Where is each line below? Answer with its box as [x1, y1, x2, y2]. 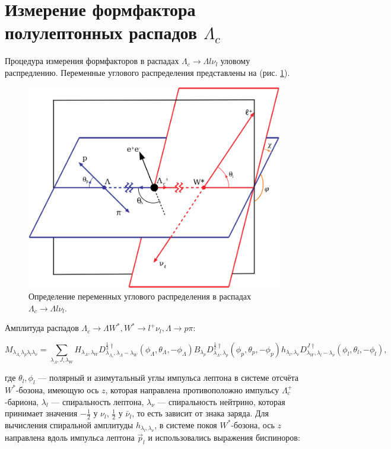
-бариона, [5, 395, 39, 407]
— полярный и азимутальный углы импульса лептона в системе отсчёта [38, 371, 299, 384]
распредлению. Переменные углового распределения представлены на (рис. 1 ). [5, 66, 290, 78]
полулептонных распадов [5, 20, 198, 44]
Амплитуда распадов [5, 321, 79, 334]
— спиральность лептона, [51, 395, 144, 407]
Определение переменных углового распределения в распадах [28, 290, 251, 302]
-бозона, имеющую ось [15, 383, 99, 396]
